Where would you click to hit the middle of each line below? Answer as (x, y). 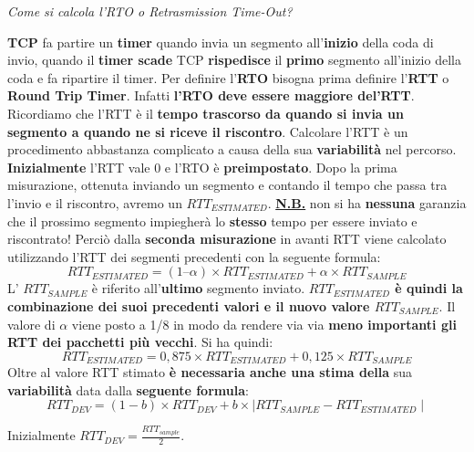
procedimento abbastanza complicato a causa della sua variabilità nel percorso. (232, 149)
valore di (31, 324)
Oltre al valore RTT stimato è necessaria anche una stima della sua (210, 372)
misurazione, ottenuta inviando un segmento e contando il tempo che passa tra (227, 185)
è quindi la (429, 288)
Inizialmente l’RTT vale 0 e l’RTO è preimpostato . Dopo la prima (202, 167)
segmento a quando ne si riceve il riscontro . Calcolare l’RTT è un (208, 131)
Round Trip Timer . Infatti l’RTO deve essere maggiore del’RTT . (211, 95)
